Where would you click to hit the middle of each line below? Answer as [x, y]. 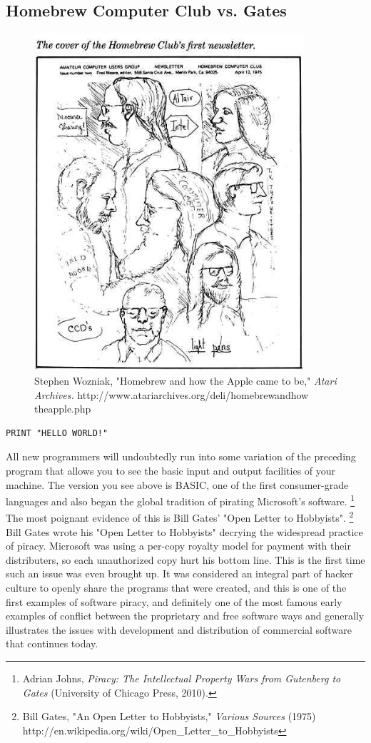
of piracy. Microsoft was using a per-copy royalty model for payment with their [178, 546]
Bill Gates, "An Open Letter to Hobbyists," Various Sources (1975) [169, 716]
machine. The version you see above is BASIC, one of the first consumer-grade [177, 484]
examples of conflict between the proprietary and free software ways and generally [185, 616]
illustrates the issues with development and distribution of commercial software [179, 629]
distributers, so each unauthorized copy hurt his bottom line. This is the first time [185, 559]
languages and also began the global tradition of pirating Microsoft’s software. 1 [181, 500]
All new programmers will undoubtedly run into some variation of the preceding [181, 456]
